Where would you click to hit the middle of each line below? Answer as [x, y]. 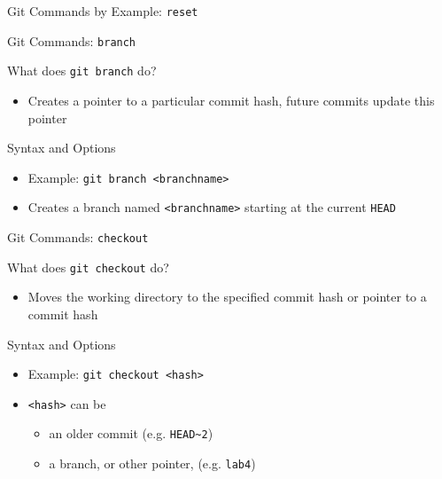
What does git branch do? [82, 71]
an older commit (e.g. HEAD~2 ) [131, 433]
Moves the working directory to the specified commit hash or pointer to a [227, 297]
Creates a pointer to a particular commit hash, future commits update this [231, 100]
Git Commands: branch [72, 40]
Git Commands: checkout [78, 237]
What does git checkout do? [88, 267]
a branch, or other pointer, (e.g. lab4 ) [152, 463]
